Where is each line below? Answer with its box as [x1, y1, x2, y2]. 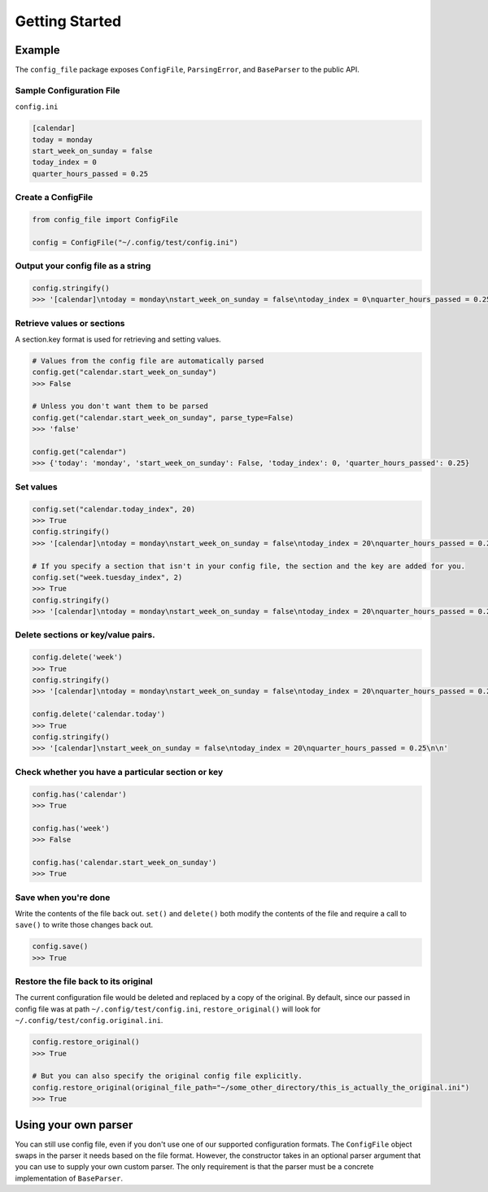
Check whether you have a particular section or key [15, 766, 224, 777]
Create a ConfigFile [15, 192, 94, 203]
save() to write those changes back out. [15, 920, 154, 930]
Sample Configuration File [15, 85, 121, 96]
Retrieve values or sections [15, 317, 125, 328]
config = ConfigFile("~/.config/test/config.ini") [32, 237, 239, 247]
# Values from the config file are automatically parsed [32, 356, 264, 365]
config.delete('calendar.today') [32, 710, 166, 719]
